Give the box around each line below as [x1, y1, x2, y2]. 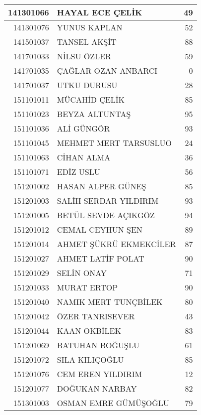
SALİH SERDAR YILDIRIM [57, 195, 159, 206]
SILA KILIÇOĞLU [57, 354, 124, 365]
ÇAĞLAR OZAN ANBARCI [57, 65, 158, 76]
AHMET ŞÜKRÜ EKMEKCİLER [57, 238, 176, 250]
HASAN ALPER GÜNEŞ [57, 180, 146, 192]
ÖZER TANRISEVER [57, 310, 135, 322]
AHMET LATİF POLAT [57, 253, 144, 264]
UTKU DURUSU [57, 79, 118, 91]
